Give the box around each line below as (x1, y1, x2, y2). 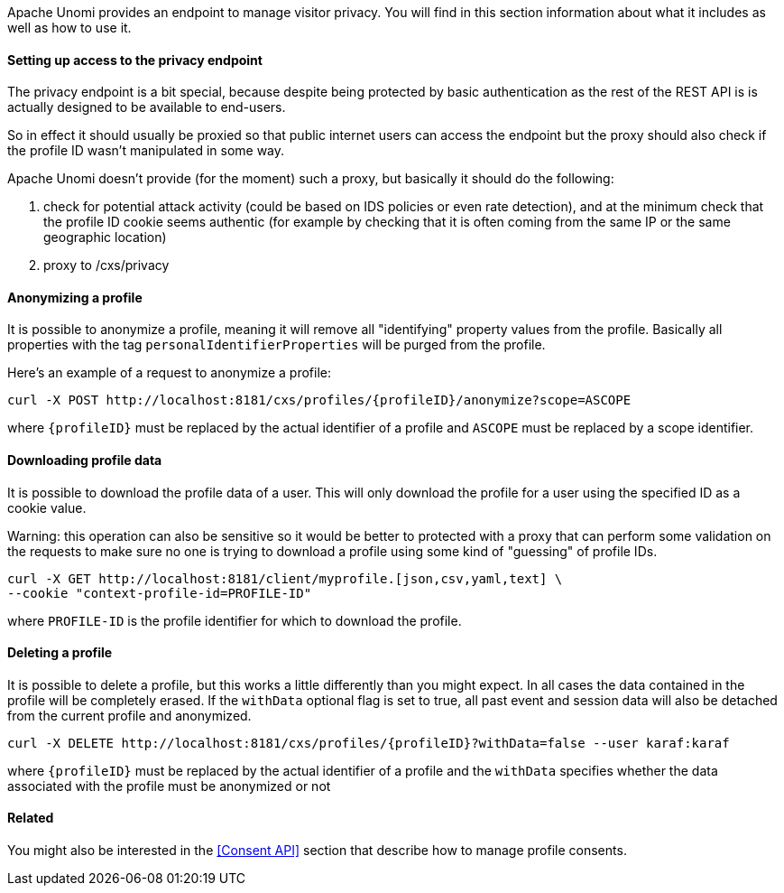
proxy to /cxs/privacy (43, 257, 170, 274)
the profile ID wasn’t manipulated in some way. (7, 143, 285, 159)
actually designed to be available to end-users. (7, 99, 286, 116)
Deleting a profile (7, 645, 113, 661)
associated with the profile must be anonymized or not (7, 777, 331, 794)
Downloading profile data (7, 452, 162, 469)
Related (7, 810, 54, 826)
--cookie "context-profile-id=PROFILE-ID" (7, 585, 312, 600)
